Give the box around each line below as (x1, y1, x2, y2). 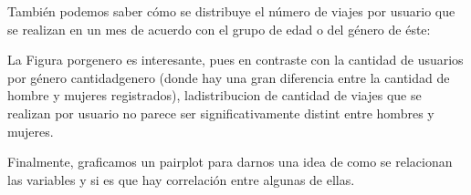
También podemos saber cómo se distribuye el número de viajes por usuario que (7, 2, 455, 20)
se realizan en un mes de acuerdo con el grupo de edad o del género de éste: (7, 19, 431, 38)
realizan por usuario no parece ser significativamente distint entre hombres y (7, 103, 434, 122)
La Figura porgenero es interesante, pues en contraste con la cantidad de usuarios (7, 50, 464, 69)
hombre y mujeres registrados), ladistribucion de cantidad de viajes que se (7, 86, 422, 105)
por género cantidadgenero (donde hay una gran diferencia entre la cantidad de (7, 67, 450, 87)
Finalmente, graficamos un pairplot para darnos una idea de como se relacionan (7, 152, 453, 171)
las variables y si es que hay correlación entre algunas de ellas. (7, 169, 355, 189)
